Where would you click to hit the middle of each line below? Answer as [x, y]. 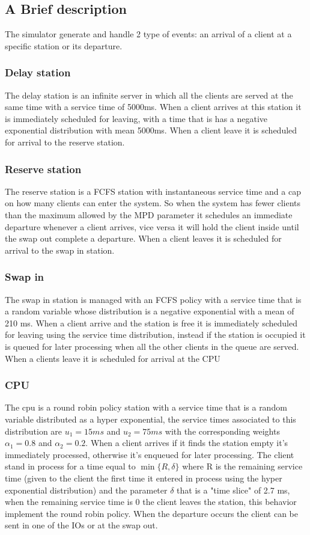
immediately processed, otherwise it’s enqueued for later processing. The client [150, 454]
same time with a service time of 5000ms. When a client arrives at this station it [153, 107]
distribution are [34, 431]
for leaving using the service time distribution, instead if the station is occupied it [155, 335]
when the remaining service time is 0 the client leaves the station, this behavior [151, 502]
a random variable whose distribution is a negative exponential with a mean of [150, 311]
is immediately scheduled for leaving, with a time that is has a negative [136, 118]
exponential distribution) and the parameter [86, 490]
